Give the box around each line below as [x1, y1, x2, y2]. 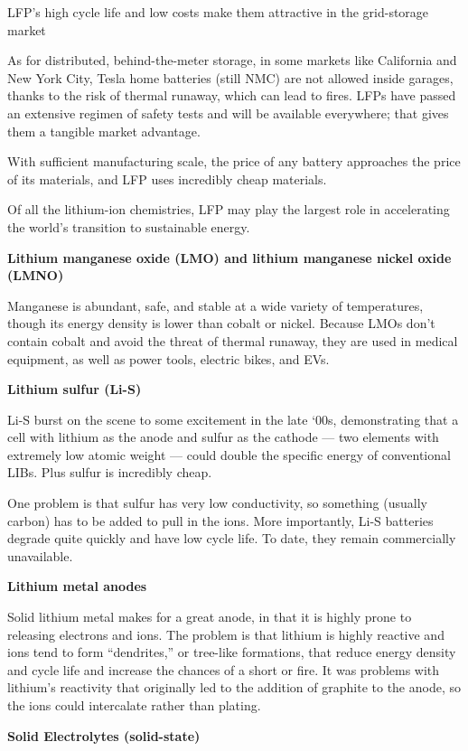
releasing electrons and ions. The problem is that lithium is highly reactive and [7, 624, 445, 643]
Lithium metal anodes [7, 577, 147, 596]
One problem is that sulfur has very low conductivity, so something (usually [7, 493, 427, 512]
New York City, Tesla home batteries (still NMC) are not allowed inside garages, [7, 68, 454, 87]
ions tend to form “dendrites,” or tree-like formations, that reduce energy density [7, 643, 456, 662]
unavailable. [7, 546, 73, 565]
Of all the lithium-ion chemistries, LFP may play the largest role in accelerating [7, 200, 450, 219]
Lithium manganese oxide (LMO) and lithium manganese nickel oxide [7, 248, 452, 267]
